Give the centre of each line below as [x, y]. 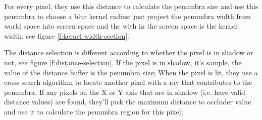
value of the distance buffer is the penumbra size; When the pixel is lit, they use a [131, 72]
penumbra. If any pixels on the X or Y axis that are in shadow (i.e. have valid [125, 92]
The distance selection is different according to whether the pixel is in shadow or [129, 52]
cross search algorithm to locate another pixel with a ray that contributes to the [128, 82]
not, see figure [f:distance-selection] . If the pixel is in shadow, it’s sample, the [123, 62]
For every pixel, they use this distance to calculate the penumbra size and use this [131, 6]
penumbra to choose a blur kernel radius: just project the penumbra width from [127, 16]
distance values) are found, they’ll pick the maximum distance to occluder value [128, 102]
